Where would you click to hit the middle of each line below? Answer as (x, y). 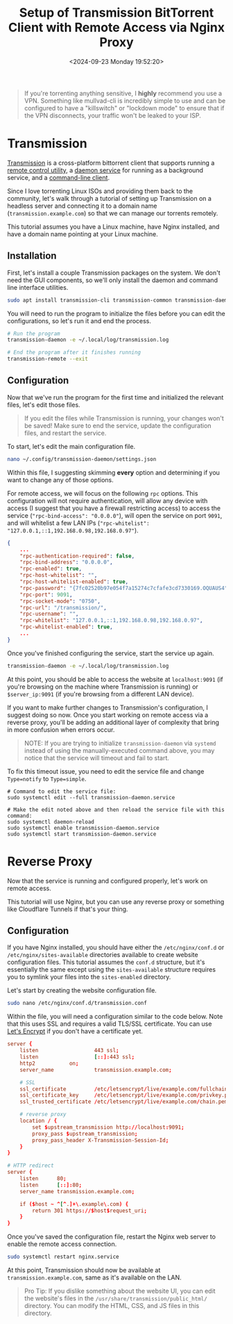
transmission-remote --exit (48, 359)
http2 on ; (49, 1063)
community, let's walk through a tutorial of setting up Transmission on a (109, 198)
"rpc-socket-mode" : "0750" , (60, 601)
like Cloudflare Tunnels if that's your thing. (68, 909)
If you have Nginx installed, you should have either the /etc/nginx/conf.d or (116, 947)
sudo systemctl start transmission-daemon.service (82, 834)
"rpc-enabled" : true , (51, 569)
